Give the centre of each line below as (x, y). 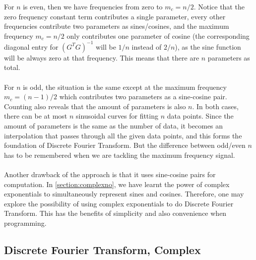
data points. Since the (200, 116)
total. (12, 67)
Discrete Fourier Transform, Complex (102, 249)
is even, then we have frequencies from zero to (93, 6)
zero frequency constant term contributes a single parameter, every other (115, 16)
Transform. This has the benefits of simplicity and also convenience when (115, 213)
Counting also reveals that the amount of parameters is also (95, 106)
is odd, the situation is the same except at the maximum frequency (125, 87)
